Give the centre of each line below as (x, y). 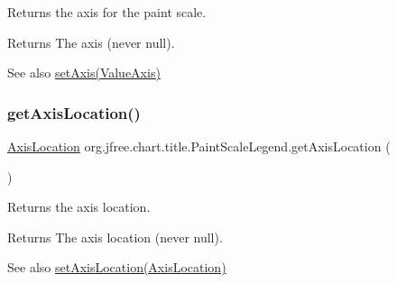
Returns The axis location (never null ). (115, 237)
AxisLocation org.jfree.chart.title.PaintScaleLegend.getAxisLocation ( (199, 146)
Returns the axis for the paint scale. (107, 12)
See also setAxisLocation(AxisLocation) (117, 267)
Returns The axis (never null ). (91, 42)
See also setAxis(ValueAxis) (84, 73)
